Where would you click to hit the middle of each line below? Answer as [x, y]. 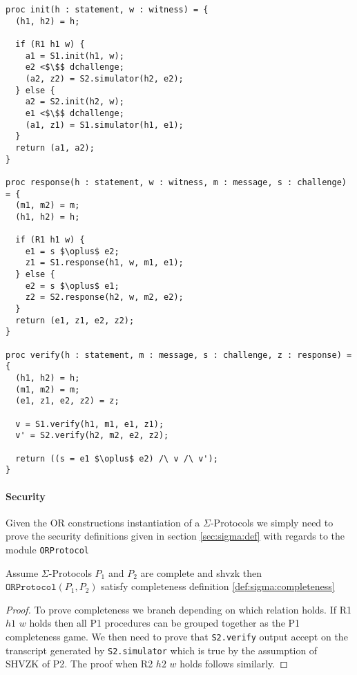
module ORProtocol [47, 549]
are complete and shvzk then [201, 572]
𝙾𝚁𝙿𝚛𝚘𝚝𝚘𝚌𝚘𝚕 [31, 588]
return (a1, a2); [55, 148]
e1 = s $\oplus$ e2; [72, 251]
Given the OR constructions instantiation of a [103, 522]
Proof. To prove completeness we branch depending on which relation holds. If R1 [178, 609]
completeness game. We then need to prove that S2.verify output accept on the [177, 636]
